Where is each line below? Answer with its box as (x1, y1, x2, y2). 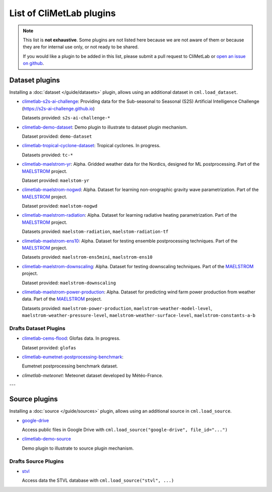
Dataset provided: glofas (22, 344, 77, 350)
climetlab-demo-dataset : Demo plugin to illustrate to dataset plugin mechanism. (22, 124, 188, 130)
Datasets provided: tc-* (22, 152, 73, 158)
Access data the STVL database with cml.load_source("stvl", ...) (22, 477, 174, 483)
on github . (23, 60, 44, 67)
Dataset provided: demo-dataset (22, 133, 92, 139)
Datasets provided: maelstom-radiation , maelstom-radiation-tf (22, 228, 169, 234)
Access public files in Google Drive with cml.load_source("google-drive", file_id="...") (22, 426, 228, 433)
